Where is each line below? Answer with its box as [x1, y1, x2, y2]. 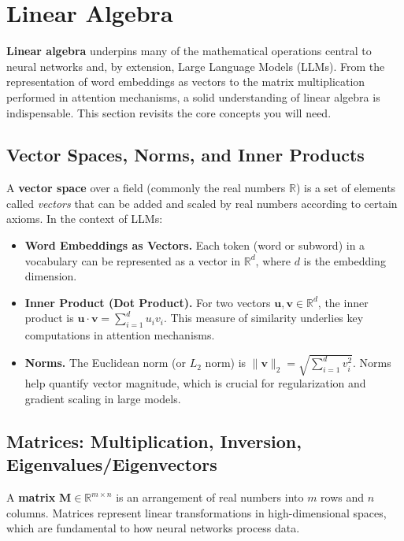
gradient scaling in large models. [24, 390, 181, 406]
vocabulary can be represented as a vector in [24, 252, 241, 269]
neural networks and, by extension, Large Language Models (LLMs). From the [6, 57, 385, 74]
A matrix [6, 489, 56, 506]
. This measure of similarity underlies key [163, 309, 364, 326]
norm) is [205, 354, 246, 371]
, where [255, 252, 291, 269]
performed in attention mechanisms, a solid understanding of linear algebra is [6, 88, 380, 105]
